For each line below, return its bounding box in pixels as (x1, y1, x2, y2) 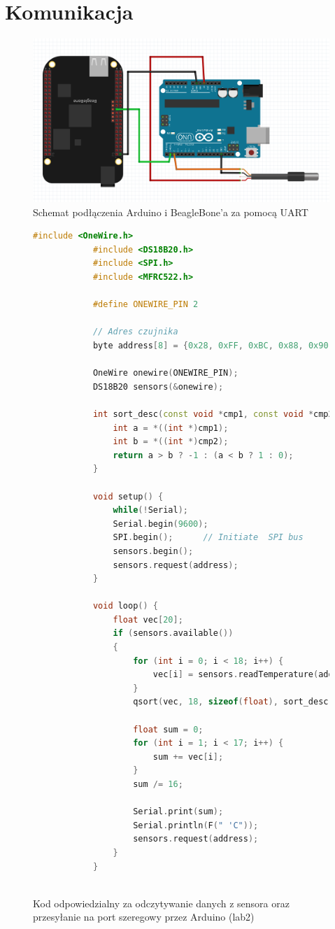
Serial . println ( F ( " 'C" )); (133, 820, 259, 830)
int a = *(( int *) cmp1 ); (113, 423, 229, 433)
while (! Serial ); (113, 505, 188, 516)
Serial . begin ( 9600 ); (113, 518, 208, 529)
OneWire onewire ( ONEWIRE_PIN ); (92, 368, 238, 378)
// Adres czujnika (92, 327, 178, 337)
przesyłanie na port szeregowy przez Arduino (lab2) (33, 909, 255, 924)
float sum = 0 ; (133, 724, 204, 735)
